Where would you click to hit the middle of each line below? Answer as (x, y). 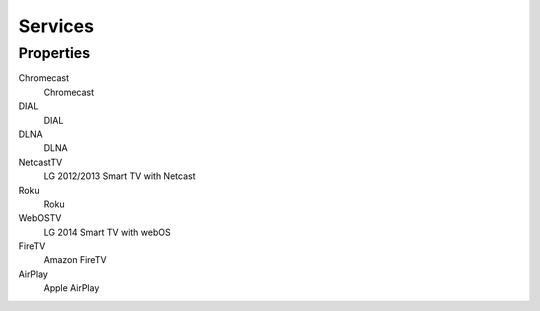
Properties (54, 53)
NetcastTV (40, 162)
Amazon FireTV (75, 260)
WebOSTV (40, 218)
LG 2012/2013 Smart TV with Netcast (119, 176)
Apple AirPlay (71, 288)
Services (56, 26)
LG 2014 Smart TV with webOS (107, 232)
